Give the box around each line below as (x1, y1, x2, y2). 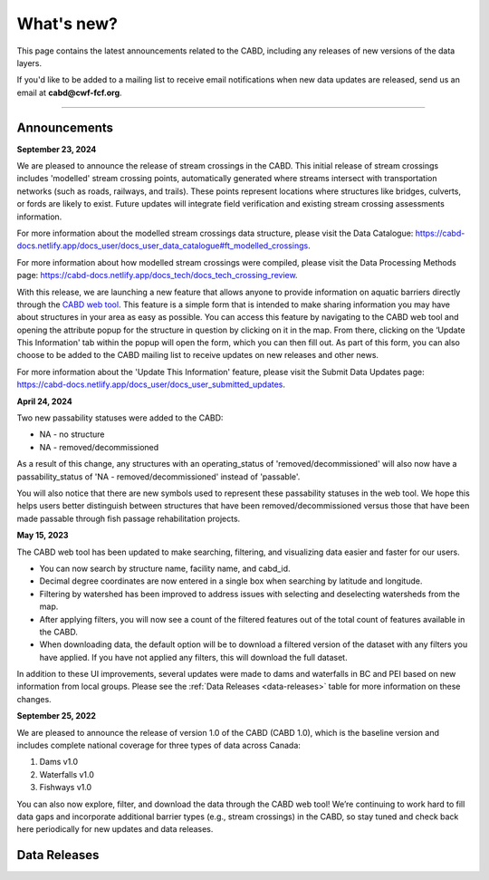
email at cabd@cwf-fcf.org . (16, 87, 122, 98)
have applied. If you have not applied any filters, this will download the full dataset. (39, 652, 348, 662)
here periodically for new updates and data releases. (16, 824, 214, 835)
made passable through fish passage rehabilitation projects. (16, 513, 241, 524)
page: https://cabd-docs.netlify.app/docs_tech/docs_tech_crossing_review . (16, 270, 298, 281)
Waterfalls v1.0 (39, 769, 95, 779)
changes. (16, 693, 52, 704)
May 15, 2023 (16, 530, 69, 541)
